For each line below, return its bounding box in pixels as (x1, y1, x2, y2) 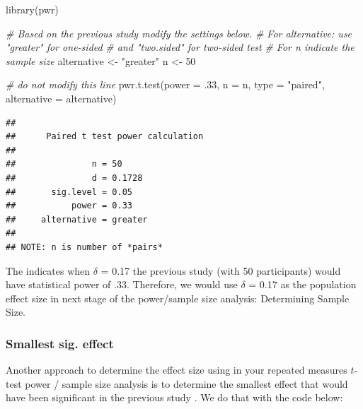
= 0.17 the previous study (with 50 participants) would (100, 263, 341, 278)
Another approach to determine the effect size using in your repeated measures (6, 362, 347, 377)
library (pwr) (6, 2, 59, 16)
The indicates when (6, 263, 91, 278)
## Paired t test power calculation (6, 131, 204, 142)
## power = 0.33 (6, 201, 132, 211)
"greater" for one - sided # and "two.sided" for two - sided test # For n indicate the (6, 40, 355, 54)
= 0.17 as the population (248, 277, 357, 292)
